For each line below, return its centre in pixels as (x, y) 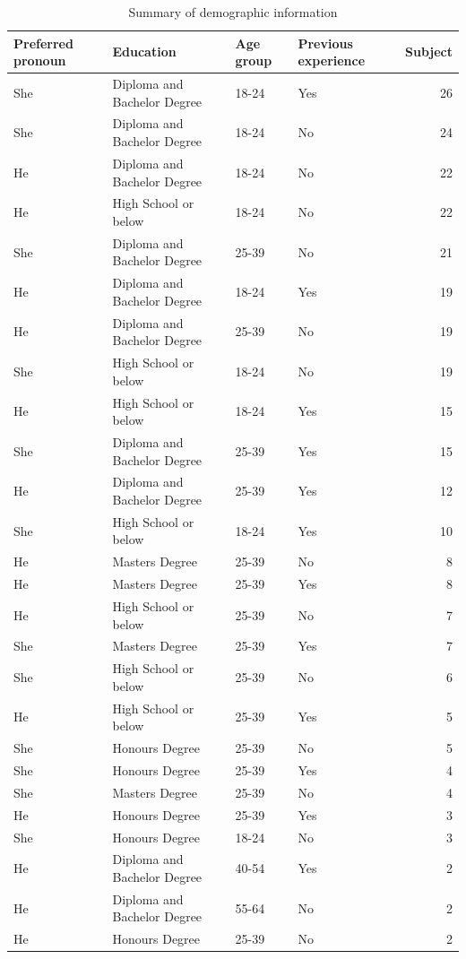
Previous (325, 43)
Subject (429, 52)
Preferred (43, 43)
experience (332, 60)
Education (144, 52)
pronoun (40, 60)
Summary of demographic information (233, 12)
